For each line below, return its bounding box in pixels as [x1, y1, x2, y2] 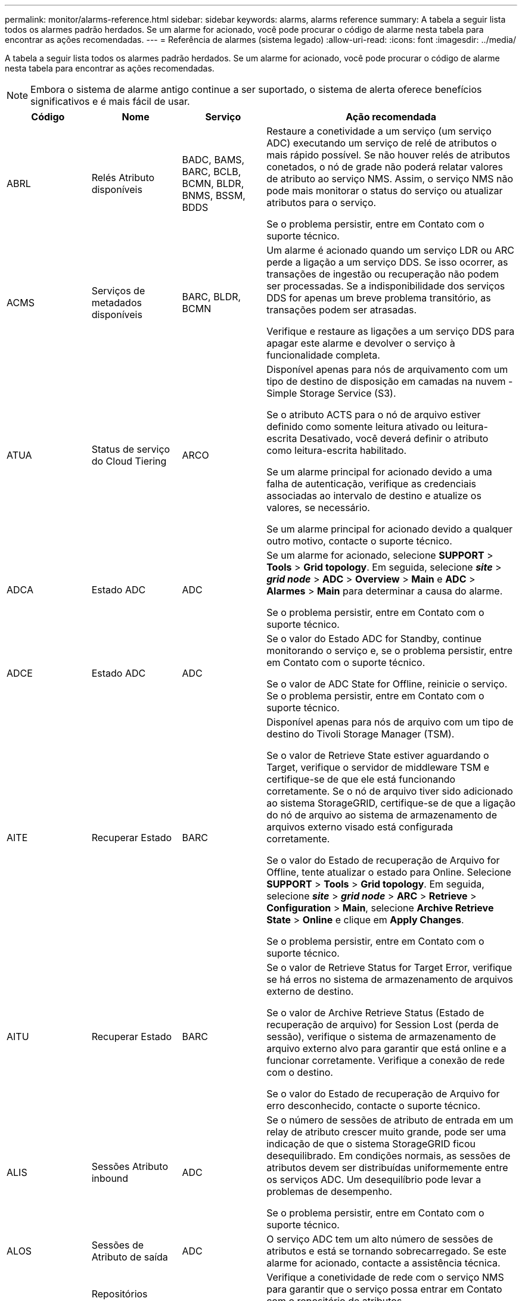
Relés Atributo [91, 172, 155, 183]
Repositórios [91, 1288, 148, 1300]
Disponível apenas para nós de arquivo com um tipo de [266, 716, 514, 728]
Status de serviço [91, 443, 170, 455]
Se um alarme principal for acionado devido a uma [266, 466, 492, 478]
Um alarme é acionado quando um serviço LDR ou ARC [266, 244, 514, 256]
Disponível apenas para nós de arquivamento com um [266, 363, 508, 375]
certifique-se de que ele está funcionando [266, 773, 456, 785]
